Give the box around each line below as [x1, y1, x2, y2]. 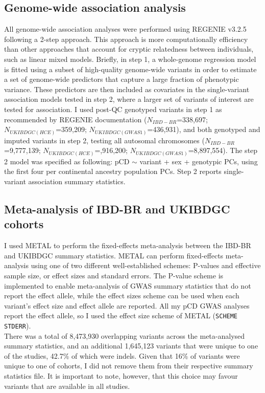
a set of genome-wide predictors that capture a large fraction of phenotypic [4, 74, 239, 84]
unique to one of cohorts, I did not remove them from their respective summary [4, 360, 253, 371]
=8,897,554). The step [188, 145, 258, 156]
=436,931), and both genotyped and [147, 124, 260, 135]
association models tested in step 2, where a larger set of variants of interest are [4, 94, 254, 104]
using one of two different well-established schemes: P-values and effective [31, 260, 261, 271]
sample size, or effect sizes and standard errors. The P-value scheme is [4, 270, 224, 280]
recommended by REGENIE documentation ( [4, 114, 147, 124]
